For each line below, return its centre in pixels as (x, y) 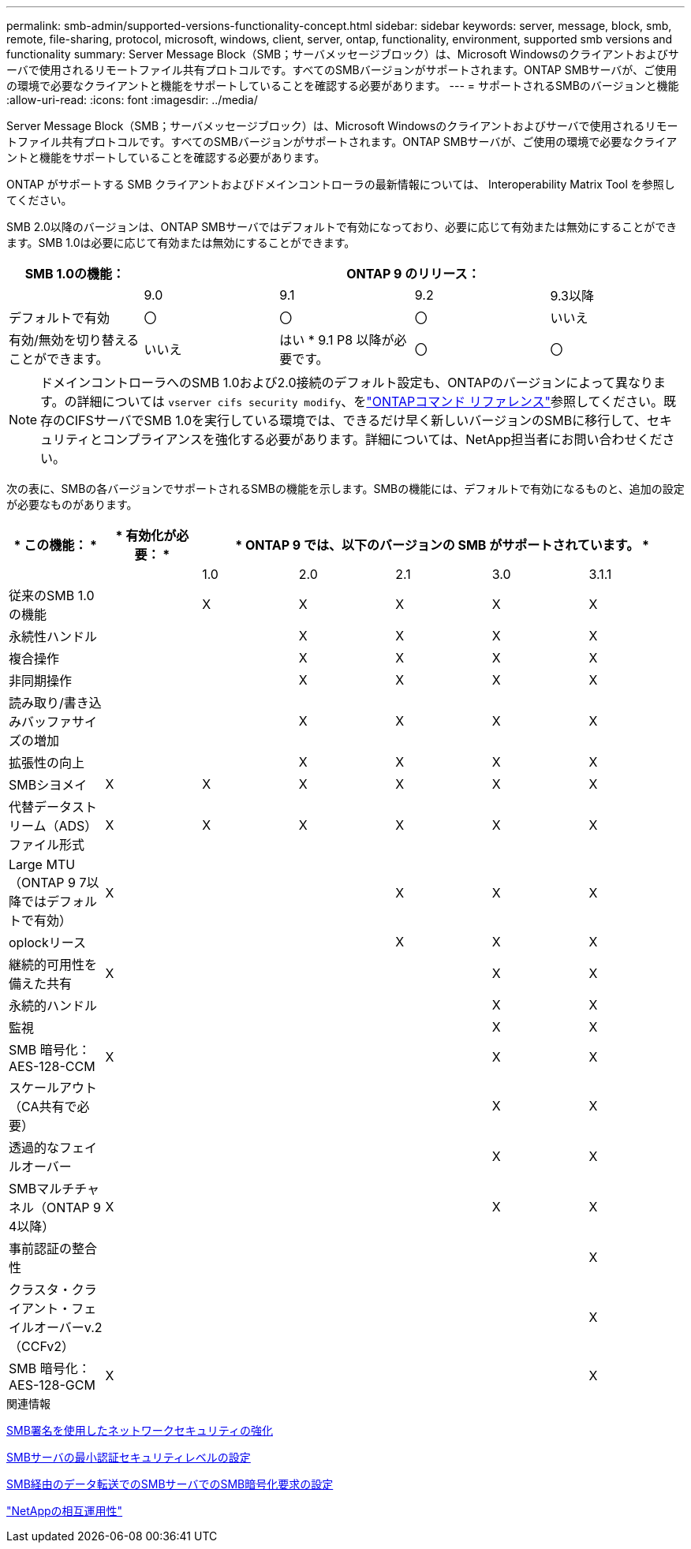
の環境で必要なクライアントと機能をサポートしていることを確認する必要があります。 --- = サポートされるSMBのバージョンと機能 (343, 86)
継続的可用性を (53, 965)
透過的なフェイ (53, 1148)
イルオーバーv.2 (56, 1327)
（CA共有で (43, 1107)
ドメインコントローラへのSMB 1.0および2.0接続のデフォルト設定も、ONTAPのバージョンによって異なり (347, 383)
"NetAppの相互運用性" (65, 1511)
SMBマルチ (42, 1189)
